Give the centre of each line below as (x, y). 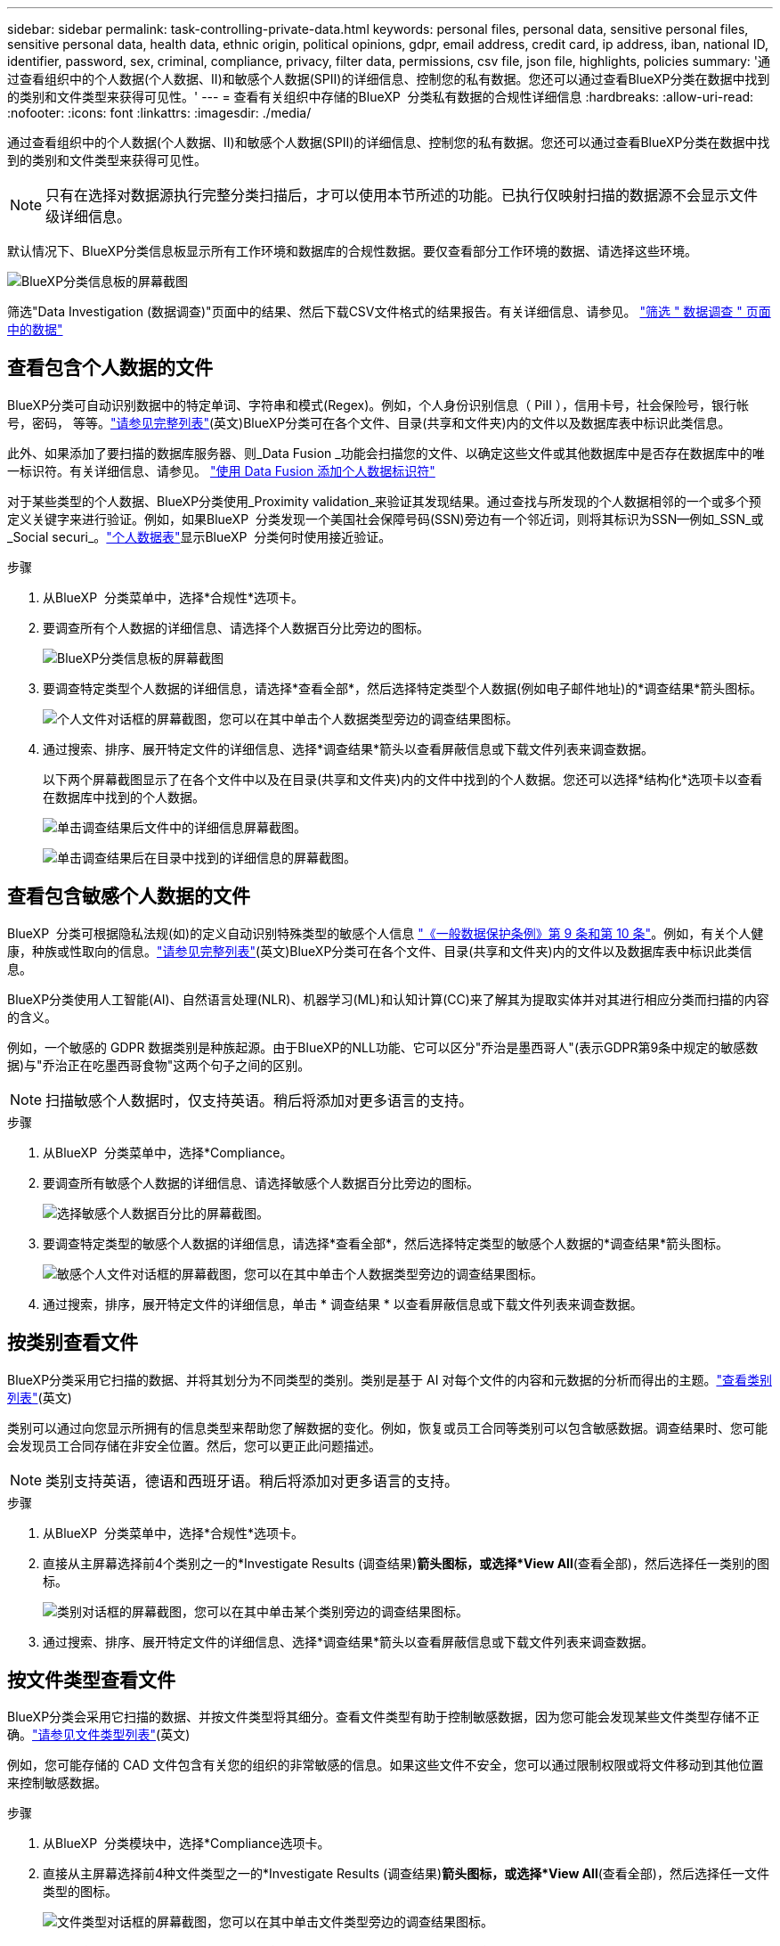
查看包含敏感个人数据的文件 (129, 896)
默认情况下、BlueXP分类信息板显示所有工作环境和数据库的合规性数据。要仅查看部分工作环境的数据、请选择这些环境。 (353, 251)
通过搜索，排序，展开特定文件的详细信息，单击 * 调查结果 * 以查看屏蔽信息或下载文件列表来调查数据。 (343, 1304)
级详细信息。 (89, 217)
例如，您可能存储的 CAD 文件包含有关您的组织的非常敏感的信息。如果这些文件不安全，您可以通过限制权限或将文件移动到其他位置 (386, 1765)
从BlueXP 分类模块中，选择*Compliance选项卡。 (187, 1844)
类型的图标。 (80, 1892)
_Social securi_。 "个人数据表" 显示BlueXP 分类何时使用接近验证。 (199, 536)
